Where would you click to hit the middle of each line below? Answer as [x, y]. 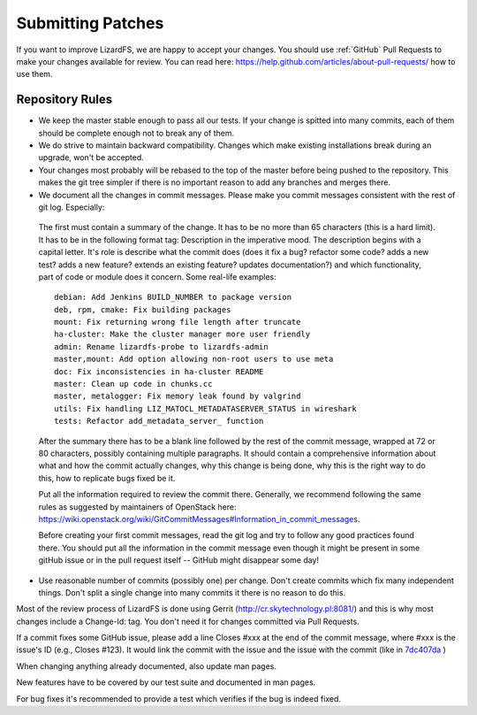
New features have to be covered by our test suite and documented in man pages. [166, 682]
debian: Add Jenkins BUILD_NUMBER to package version [173, 297]
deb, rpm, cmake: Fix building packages [143, 309]
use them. [34, 74]
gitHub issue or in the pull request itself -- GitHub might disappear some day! [179, 560]
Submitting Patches [90, 23]
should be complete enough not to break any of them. [136, 133]
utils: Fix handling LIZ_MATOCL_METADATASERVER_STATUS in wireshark [205, 408]
